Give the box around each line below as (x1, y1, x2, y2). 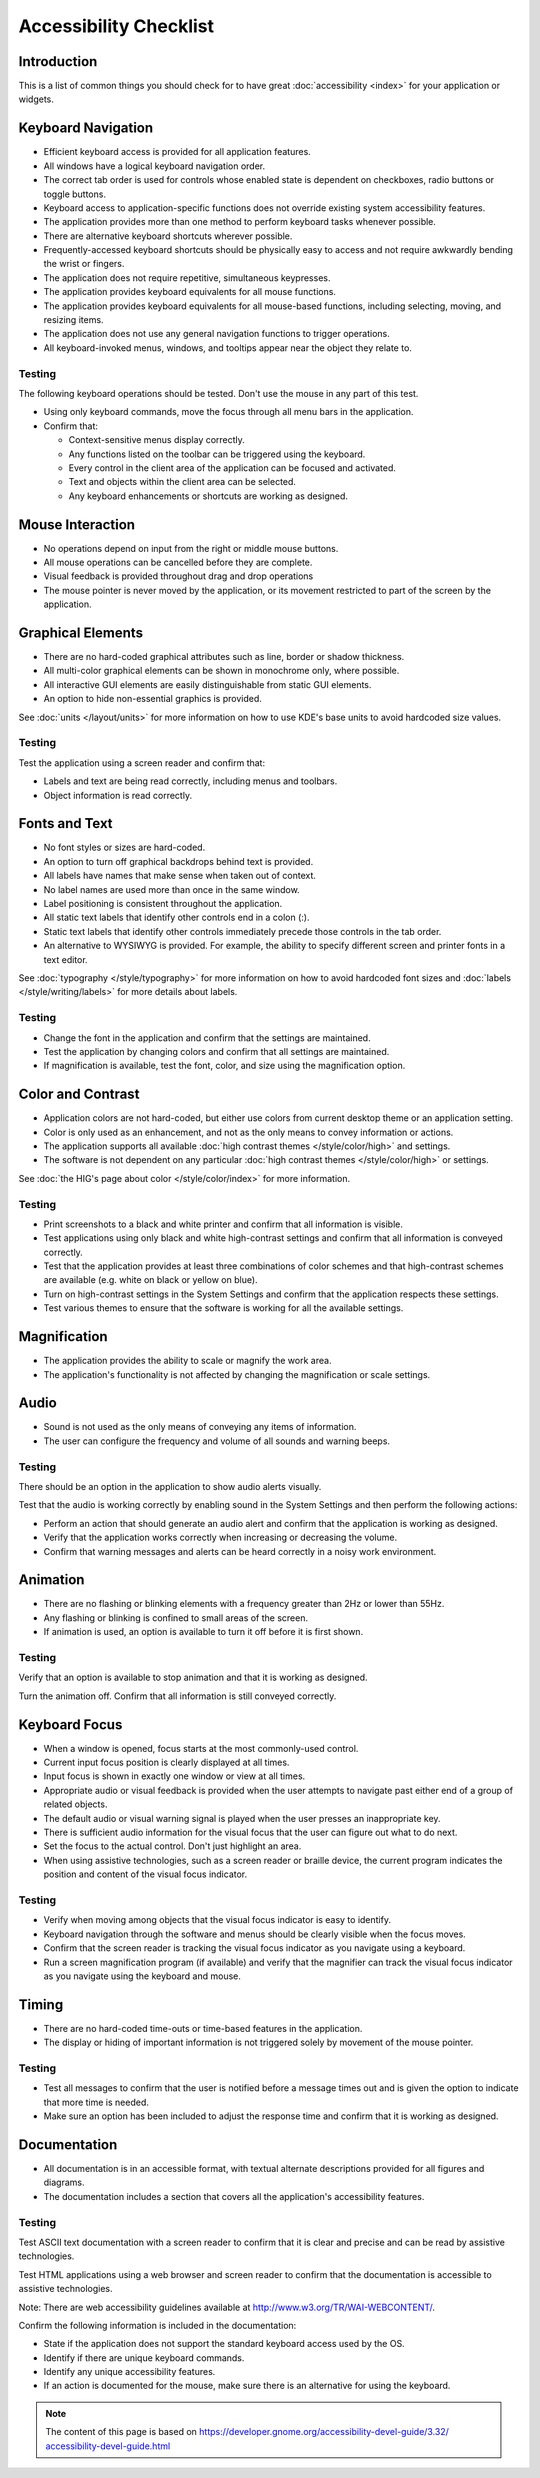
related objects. (43, 1798, 108, 1810)
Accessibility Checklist (18, 15, 215, 37)
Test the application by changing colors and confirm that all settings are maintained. (43, 1045, 390, 1057)
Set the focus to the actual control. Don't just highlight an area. (43, 1840, 302, 1852)
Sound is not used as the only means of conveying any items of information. (43, 1421, 357, 1433)
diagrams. (43, 2176, 85, 2189)
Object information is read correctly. (43, 789, 193, 801)
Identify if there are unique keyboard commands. (43, 2351, 245, 2364)
